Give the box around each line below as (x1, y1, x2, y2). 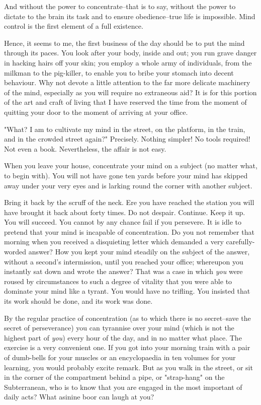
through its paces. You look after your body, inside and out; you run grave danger (4, 47, 257, 58)
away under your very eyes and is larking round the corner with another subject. (4, 180, 252, 190)
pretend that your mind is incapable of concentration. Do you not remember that (4, 226, 254, 237)
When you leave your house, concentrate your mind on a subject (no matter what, (4, 160, 257, 171)
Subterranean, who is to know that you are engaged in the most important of (4, 381, 242, 392)
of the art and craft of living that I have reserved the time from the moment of (4, 97, 247, 107)
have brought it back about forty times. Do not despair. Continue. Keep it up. (4, 207, 245, 217)
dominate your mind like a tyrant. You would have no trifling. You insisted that (4, 286, 250, 296)
